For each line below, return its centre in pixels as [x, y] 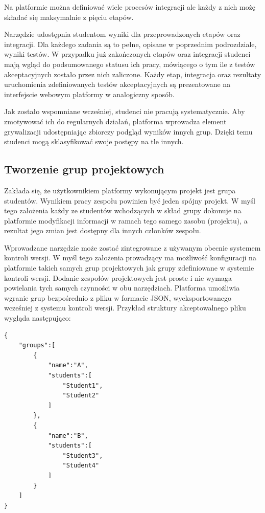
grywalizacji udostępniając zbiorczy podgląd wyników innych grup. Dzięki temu [128, 131]
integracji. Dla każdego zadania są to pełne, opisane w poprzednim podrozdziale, [130, 44]
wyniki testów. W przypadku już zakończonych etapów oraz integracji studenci [127, 54]
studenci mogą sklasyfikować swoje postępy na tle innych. [94, 141]
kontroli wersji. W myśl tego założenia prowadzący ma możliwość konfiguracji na [130, 258]
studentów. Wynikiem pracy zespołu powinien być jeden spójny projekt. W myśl [130, 200]
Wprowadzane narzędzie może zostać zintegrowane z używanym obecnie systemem [132, 247]
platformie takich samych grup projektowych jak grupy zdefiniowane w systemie [129, 268]
